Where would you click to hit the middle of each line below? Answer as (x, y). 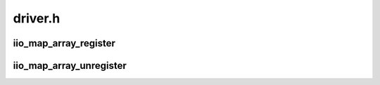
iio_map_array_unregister (70, 66)
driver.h (37, 18)
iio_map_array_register (64, 43)
